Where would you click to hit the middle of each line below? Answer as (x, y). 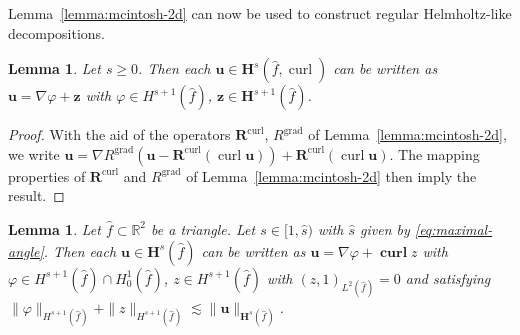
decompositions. (56, 32)
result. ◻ (36, 195)
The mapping (439, 153)
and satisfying (448, 277)
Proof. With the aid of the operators (119, 134)
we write (34, 153)
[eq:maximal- (453, 228)
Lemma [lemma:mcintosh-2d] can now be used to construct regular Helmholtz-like (260, 13)
